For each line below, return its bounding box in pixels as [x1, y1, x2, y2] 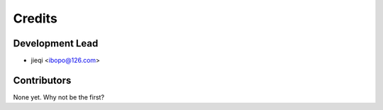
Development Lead [13, 37, 99, 49]
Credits [13, 11, 58, 26]
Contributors [13, 74, 72, 86]
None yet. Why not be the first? [13, 92, 105, 102]
